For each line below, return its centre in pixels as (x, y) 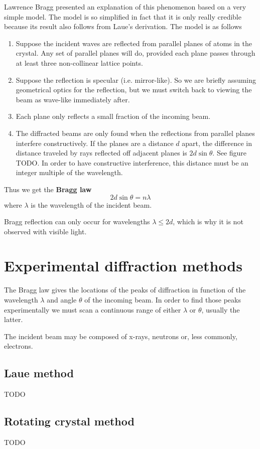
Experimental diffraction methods (123, 266)
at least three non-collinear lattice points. (79, 62)
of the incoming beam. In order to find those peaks (163, 300)
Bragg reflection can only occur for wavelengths (77, 221)
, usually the (221, 309)
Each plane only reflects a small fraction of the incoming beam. (113, 116)
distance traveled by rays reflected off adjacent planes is (101, 153)
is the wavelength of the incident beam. (91, 204)
